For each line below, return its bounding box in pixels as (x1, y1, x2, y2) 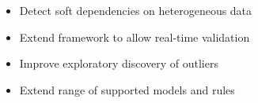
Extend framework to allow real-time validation (19, 28, 250, 45)
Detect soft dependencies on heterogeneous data (19, 2, 252, 18)
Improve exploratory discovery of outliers (19, 55, 218, 72)
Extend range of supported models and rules (19, 81, 235, 97)
